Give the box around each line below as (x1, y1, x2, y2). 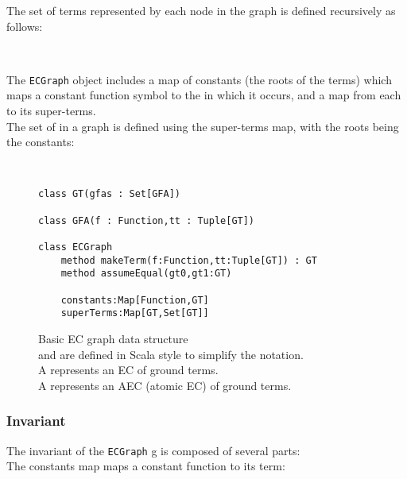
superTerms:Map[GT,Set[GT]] (60, 307, 209, 319)
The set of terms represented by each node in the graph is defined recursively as (6, 2, 396, 18)
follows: (6, 17, 43, 34)
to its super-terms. (6, 102, 96, 119)
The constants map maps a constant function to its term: (6, 458, 285, 474)
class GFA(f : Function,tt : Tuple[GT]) (38, 214, 255, 226)
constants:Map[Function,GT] (60, 294, 209, 306)
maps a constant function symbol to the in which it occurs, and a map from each (6, 87, 401, 103)
